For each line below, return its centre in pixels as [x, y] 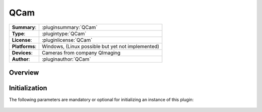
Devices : [22, 52]
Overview [24, 72]
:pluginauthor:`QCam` [66, 59]
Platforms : [24, 46]
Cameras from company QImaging [81, 52]
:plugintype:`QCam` [64, 33]
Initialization [28, 88]
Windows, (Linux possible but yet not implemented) [101, 46]
